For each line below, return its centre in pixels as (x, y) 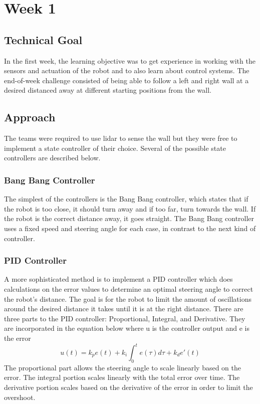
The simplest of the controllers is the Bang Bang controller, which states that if (126, 199)
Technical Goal (43, 39)
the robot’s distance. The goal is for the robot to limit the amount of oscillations (128, 298)
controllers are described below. (52, 158)
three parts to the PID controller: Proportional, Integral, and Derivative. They (125, 318)
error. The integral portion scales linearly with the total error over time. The (122, 377)
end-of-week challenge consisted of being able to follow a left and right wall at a (126, 80)
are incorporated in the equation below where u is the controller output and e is (127, 328)
